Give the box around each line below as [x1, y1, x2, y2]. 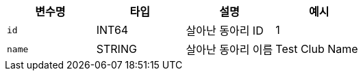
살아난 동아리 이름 [186, 43, 273, 56]
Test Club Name [275, 42, 358, 56]
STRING [96, 42, 137, 56]
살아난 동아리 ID [186, 24, 264, 37]
